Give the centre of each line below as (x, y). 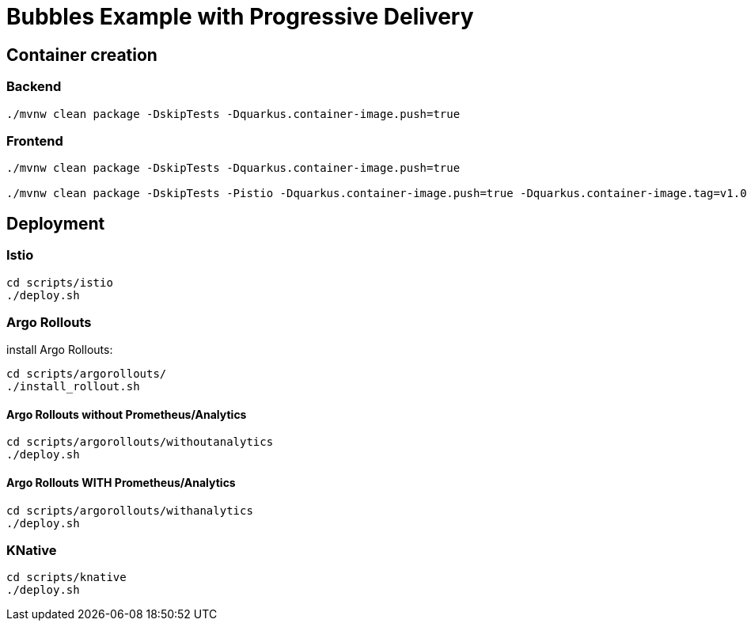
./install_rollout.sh (73, 387)
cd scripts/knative (66, 578)
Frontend (35, 141)
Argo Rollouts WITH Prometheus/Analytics (121, 483)
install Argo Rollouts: (60, 350)
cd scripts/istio (60, 282)
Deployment (56, 223)
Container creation (82, 55)
